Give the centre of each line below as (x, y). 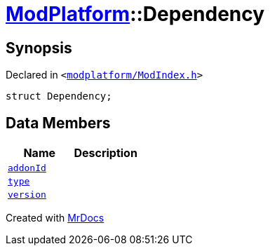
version (27, 195)
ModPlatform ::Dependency (135, 14)
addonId (27, 168)
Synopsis (39, 48)
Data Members (58, 123)
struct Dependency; (59, 96)
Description (106, 153)
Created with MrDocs (55, 218)
